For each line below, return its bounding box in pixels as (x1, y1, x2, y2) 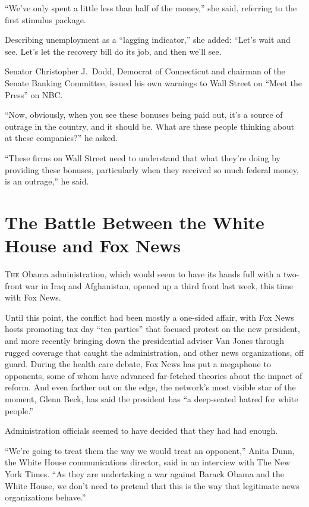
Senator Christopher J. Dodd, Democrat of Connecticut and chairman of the (5, 65, 285, 77)
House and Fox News (5, 233, 181, 258)
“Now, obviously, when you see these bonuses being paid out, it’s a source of (5, 108, 283, 121)
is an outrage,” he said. (5, 175, 89, 187)
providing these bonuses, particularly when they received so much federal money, (5, 163, 299, 176)
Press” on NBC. (5, 88, 63, 101)
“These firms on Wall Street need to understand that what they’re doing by (5, 151, 280, 164)
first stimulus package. (5, 13, 86, 26)
